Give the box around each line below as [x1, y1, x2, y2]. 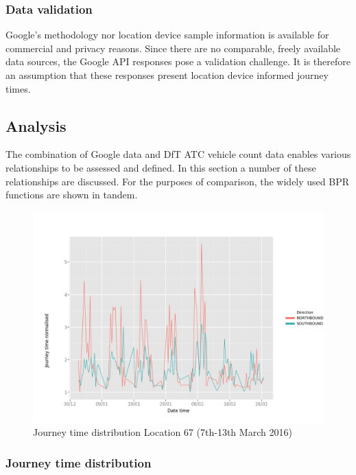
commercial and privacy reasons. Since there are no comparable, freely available [5, 40, 341, 55]
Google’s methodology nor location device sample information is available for [5, 27, 329, 42]
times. [5, 81, 31, 95]
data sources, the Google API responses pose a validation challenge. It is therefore [5, 54, 351, 69]
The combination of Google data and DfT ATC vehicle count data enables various [5, 147, 351, 161]
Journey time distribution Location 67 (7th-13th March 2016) [33, 425, 292, 439]
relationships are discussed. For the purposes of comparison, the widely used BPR [5, 174, 350, 188]
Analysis [5, 115, 67, 136]
